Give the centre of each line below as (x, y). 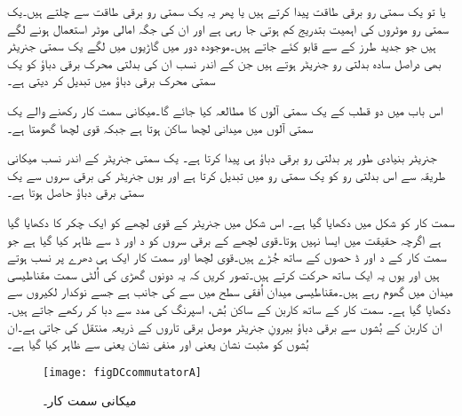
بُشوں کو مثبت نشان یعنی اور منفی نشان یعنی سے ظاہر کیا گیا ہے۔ (158, 344)
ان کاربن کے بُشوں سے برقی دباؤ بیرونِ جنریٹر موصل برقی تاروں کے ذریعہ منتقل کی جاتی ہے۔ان (225, 326)
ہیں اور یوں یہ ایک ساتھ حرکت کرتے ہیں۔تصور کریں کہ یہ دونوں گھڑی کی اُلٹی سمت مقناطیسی (223, 274)
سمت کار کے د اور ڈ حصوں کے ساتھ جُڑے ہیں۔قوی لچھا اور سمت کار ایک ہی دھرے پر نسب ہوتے (227, 257)
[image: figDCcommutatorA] (122, 372)
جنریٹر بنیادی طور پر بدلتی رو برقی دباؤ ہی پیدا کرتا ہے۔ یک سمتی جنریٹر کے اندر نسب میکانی (222, 157)
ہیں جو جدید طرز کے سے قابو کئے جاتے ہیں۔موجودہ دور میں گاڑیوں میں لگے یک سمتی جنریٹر (222, 46)
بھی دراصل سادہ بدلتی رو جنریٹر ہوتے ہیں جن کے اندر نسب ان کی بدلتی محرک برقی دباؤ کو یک (224, 63)
